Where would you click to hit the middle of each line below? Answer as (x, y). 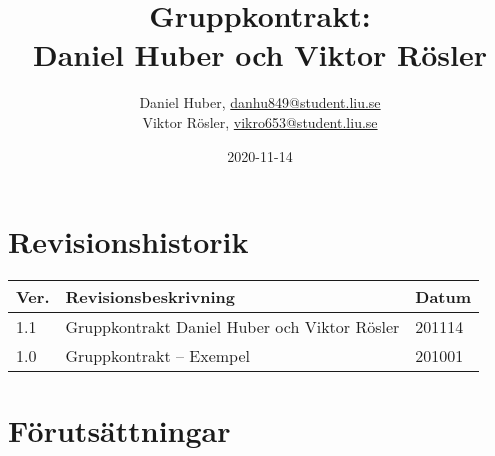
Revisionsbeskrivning (150, 297)
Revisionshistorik (128, 241)
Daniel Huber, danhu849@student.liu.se (260, 102)
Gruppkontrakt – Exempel (157, 356)
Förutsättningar (119, 430)
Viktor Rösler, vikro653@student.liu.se (260, 121)
